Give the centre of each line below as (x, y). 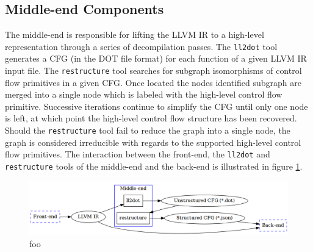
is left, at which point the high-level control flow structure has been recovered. (151, 118)
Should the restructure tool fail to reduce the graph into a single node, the (148, 130)
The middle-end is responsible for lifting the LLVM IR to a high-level (135, 34)
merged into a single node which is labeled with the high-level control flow (144, 94)
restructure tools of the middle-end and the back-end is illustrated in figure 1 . (154, 166)
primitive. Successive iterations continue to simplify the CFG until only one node (156, 106)
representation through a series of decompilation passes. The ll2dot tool (141, 46)
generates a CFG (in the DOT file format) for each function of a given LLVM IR (156, 58)
